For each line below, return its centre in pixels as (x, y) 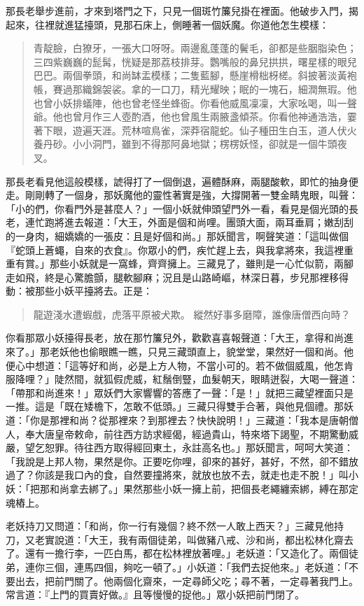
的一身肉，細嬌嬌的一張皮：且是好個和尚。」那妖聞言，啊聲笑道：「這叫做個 (177, 235)
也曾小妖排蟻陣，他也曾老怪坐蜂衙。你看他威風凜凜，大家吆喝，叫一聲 (195, 103)
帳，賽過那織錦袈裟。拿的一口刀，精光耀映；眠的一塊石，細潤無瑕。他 (195, 89)
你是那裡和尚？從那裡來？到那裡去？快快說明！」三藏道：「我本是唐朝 (189, 420)
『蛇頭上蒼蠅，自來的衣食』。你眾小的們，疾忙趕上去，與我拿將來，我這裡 (175, 249)
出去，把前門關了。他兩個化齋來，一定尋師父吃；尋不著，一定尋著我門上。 (187, 580)
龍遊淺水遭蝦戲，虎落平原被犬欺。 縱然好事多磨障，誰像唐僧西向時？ (192, 314)
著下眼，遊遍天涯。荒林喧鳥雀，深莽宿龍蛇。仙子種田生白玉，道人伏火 (195, 130)
